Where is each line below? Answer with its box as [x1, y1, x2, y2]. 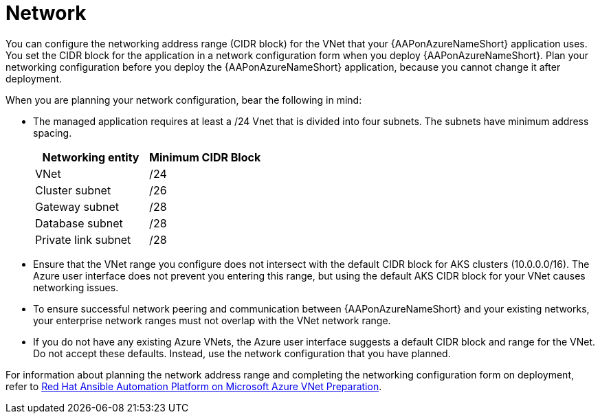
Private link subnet [35, 232, 131, 247]
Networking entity [42, 150, 140, 164]
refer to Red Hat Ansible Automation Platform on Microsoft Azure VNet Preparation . [5, 380, 382, 392]
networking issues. [33, 281, 119, 293]
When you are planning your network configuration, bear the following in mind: [5, 93, 362, 106]
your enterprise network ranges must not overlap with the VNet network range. [33, 314, 391, 326]
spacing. [33, 126, 72, 139]
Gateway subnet [35, 199, 120, 214]
